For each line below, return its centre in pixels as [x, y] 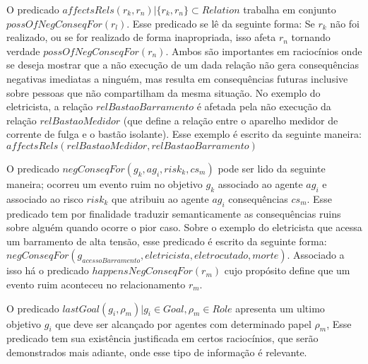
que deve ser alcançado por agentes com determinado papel [183, 323]
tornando [311, 37]
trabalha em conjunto [290, 9]
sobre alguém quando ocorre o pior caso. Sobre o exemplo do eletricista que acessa [184, 227]
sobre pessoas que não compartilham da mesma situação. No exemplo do [164, 92]
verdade [23, 51]
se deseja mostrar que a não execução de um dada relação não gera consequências [183, 65]
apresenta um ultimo [280, 308]
